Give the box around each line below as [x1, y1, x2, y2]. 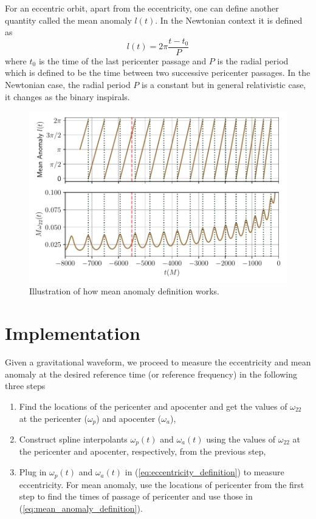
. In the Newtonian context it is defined [155, 13, 303, 26]
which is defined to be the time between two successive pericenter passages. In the [5, 66, 311, 79]
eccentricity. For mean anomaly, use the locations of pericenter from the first [19, 478, 304, 490]
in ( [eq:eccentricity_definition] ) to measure [125, 466, 284, 478]
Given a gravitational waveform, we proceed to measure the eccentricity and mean [5, 356, 311, 368]
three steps [5, 379, 46, 392]
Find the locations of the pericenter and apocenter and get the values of [19, 399, 287, 412]
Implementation [5, 321, 140, 345]
